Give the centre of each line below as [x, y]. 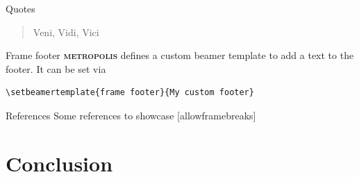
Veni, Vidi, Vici [66, 32]
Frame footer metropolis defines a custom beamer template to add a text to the [180, 55]
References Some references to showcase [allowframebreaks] [131, 115]
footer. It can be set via [56, 68]
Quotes [20, 8]
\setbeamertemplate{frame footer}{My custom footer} [130, 93]
